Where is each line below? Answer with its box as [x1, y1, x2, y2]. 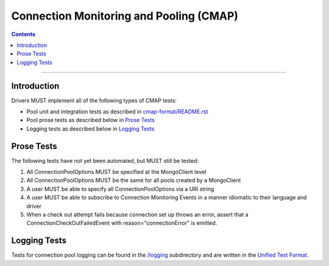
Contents [11, 31, 36, 38]
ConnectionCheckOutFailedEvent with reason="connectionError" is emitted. [26, 220, 218, 227]
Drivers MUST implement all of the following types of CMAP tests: [11, 96, 177, 104]
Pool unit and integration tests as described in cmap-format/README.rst [26, 108, 208, 115]
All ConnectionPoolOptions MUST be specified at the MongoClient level [26, 168, 207, 176]
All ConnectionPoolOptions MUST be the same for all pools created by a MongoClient [26, 177, 241, 184]
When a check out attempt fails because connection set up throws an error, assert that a [26, 211, 249, 218]
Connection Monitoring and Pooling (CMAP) [11, 9, 239, 23]
